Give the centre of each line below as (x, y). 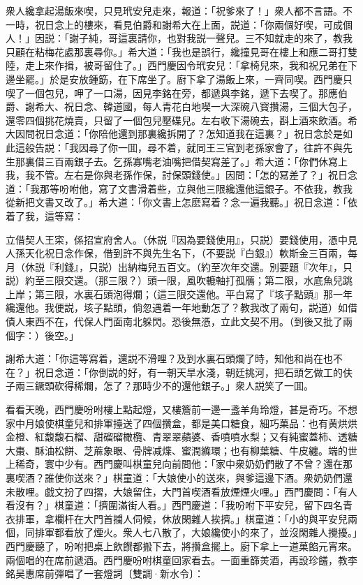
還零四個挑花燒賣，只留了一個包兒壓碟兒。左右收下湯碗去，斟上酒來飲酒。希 (181, 120)
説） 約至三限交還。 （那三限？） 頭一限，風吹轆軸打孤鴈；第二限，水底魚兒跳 (179, 280)
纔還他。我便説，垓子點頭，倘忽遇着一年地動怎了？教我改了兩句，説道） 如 (177, 308)
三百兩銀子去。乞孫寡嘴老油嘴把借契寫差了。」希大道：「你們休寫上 (196, 161)
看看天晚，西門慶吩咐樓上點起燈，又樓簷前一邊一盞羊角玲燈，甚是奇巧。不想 (181, 409)
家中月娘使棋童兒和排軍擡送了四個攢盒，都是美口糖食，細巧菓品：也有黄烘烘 (181, 423)
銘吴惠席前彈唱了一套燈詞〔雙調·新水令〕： (105, 573)
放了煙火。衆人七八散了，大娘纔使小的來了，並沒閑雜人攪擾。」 (215, 532)
